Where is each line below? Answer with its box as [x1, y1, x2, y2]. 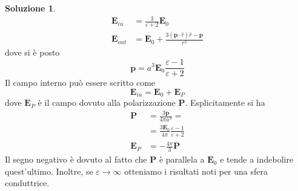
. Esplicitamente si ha [185, 96, 265, 109]
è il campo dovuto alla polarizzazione [38, 96, 176, 109]
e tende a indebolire [220, 153, 294, 166]
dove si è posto [5, 46, 60, 59]
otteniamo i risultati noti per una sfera [124, 164, 268, 177]
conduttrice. [5, 176, 50, 189]
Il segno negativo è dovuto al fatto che [5, 153, 147, 166]
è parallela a [159, 153, 205, 166]
